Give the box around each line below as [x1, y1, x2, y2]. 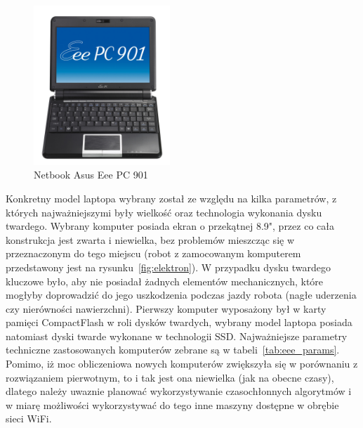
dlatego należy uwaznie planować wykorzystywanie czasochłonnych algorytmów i [6, 384, 352, 398]
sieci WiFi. [6, 411, 52, 426]
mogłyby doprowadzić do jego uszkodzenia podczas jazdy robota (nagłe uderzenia [6, 287, 357, 302]
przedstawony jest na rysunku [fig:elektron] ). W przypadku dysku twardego [6, 259, 331, 274]
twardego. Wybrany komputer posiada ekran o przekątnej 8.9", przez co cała [6, 219, 334, 233]
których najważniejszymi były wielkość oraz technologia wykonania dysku [6, 205, 322, 219]
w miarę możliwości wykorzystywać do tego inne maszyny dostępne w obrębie [6, 397, 339, 412]
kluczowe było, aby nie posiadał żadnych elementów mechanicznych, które [6, 273, 324, 288]
